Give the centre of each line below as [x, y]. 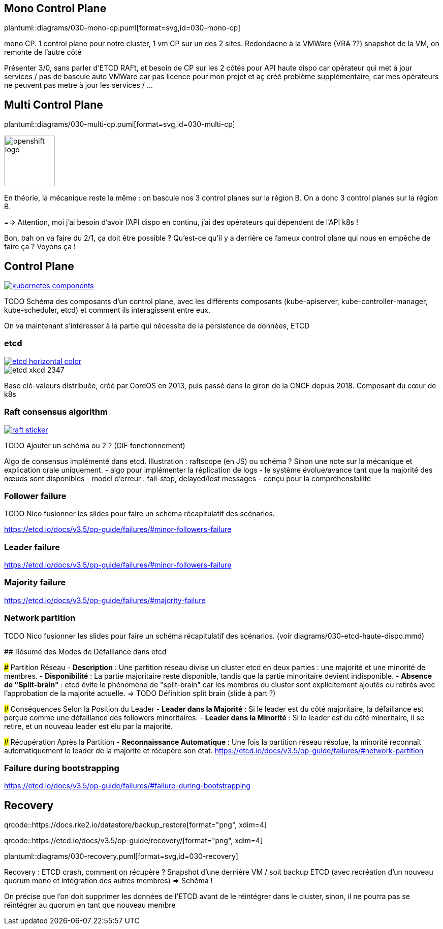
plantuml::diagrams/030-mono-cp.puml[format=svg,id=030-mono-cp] [122, 28]
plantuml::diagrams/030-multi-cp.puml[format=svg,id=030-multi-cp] [120, 124]
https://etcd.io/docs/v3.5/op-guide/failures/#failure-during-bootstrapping [127, 786]
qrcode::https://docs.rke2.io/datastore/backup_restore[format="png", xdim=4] [136, 825]
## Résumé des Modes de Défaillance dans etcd [85, 651]
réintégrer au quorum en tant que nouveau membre [90, 905]
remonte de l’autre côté [43, 52]
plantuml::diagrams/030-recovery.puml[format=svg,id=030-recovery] [121, 856]
